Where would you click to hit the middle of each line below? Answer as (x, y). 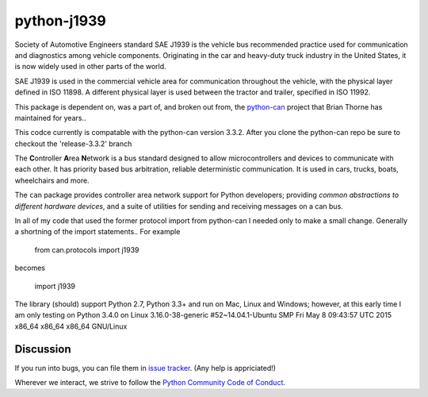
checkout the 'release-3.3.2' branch (73, 144)
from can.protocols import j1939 (87, 249)
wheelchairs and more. (52, 180)
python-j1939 (61, 21)
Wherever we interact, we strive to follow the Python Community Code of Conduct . (150, 383)
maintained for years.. (50, 118)
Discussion (43, 349)
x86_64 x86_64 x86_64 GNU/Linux (71, 326)
